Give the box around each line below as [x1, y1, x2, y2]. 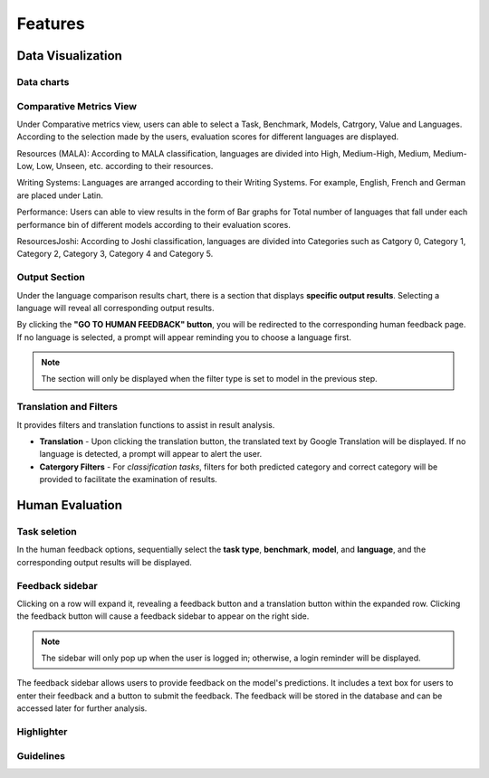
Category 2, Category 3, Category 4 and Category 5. [16, 249, 214, 260]
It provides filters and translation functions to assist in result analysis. [16, 419, 275, 430]
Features [16, 14, 85, 33]
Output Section [16, 271, 85, 284]
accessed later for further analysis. [16, 703, 148, 714]
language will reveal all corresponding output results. [16, 302, 215, 313]
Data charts [16, 75, 70, 88]
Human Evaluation [16, 498, 122, 513]
